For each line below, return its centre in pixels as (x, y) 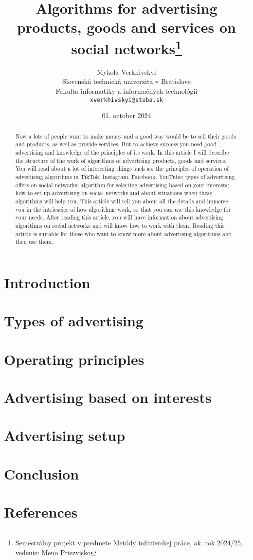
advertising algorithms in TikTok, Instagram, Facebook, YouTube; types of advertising (125, 176)
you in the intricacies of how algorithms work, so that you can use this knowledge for (123, 209)
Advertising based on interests (108, 397)
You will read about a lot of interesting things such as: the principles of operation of (122, 169)
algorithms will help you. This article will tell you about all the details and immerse (122, 201)
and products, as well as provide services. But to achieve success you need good (116, 144)
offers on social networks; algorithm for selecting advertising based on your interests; (122, 185)
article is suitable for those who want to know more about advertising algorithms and (124, 233)
